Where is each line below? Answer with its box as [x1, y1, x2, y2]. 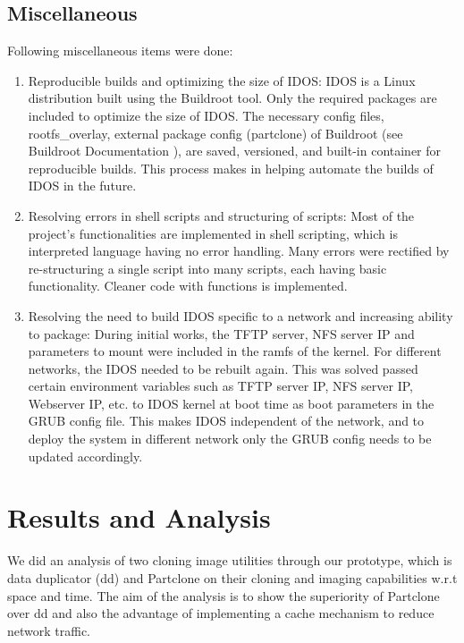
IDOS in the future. [28, 176, 137, 195]
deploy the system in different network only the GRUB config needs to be [28, 429, 432, 448]
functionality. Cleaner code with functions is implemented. [28, 276, 348, 295]
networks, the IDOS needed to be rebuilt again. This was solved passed [28, 359, 418, 377]
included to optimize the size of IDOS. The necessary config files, [28, 106, 384, 124]
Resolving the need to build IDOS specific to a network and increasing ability [28, 306, 453, 325]
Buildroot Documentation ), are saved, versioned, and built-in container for [28, 141, 442, 160]
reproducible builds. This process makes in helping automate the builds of [28, 158, 434, 177]
